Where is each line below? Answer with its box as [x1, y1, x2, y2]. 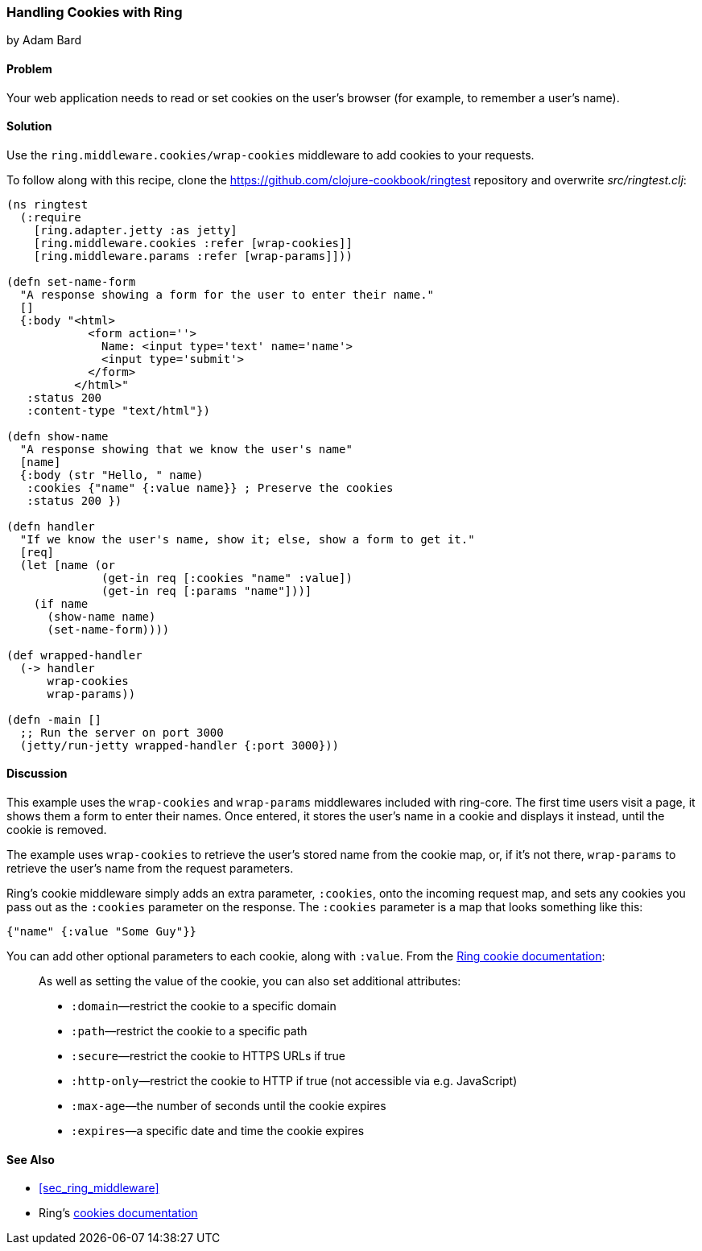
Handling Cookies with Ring [6, 4, 183, 20]
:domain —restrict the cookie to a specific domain [71, 999, 337, 1014]
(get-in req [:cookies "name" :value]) [101, 571, 353, 584]
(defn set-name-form [6, 275, 136, 288]
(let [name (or [19, 558, 115, 572]
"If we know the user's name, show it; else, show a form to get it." [19, 532, 475, 546]
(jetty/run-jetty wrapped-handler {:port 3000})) [19, 738, 340, 752]
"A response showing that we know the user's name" [19, 442, 353, 456]
